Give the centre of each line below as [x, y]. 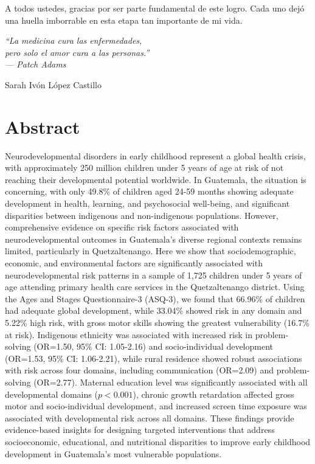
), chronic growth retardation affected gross [213, 394]
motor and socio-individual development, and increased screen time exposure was [156, 406]
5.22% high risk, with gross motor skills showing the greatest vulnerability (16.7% [157, 322]
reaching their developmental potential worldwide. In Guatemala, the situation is [156, 179]
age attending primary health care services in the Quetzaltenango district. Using [155, 287]
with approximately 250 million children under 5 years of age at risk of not [144, 168]
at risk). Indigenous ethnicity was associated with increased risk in [129, 334]
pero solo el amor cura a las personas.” [77, 52]
